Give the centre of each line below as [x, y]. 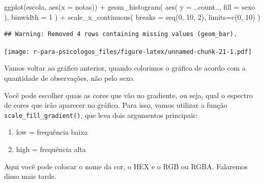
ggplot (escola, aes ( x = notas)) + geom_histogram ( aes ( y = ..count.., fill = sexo [130, 7]
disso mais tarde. [30, 176]
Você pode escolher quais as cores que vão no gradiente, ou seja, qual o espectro [129, 95]
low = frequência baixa [52, 132]
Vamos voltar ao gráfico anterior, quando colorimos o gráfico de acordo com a [125, 68]
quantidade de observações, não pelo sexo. [69, 78]
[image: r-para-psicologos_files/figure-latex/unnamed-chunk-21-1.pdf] [128, 52]
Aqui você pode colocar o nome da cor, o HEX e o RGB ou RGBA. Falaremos [126, 166]
